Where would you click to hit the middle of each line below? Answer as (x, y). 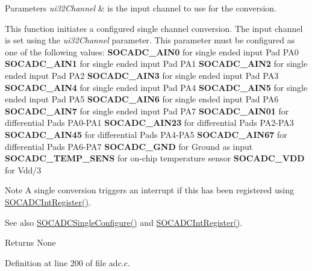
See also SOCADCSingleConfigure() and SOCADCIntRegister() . (124, 222)
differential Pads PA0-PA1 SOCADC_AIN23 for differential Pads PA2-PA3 (149, 123)
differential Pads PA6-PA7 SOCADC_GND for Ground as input (129, 146)
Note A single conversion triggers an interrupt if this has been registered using (149, 190)
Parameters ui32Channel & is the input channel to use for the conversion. (141, 8)
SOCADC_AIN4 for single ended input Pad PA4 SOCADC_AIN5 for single (156, 87)
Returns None (30, 242)
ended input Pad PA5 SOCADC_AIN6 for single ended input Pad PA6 (142, 99)
